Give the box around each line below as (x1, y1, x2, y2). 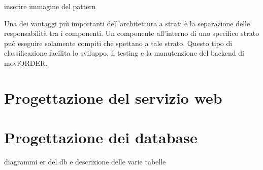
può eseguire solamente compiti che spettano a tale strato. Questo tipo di (4, 37, 233, 48)
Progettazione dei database (4, 127, 198, 148)
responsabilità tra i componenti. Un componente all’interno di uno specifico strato (4, 28, 259, 38)
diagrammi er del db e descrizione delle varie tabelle (4, 156, 166, 167)
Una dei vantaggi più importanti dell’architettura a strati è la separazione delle (4, 18, 250, 28)
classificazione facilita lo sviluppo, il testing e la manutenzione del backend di (4, 48, 244, 58)
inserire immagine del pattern (4, 1, 96, 11)
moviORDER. (4, 57, 48, 68)
